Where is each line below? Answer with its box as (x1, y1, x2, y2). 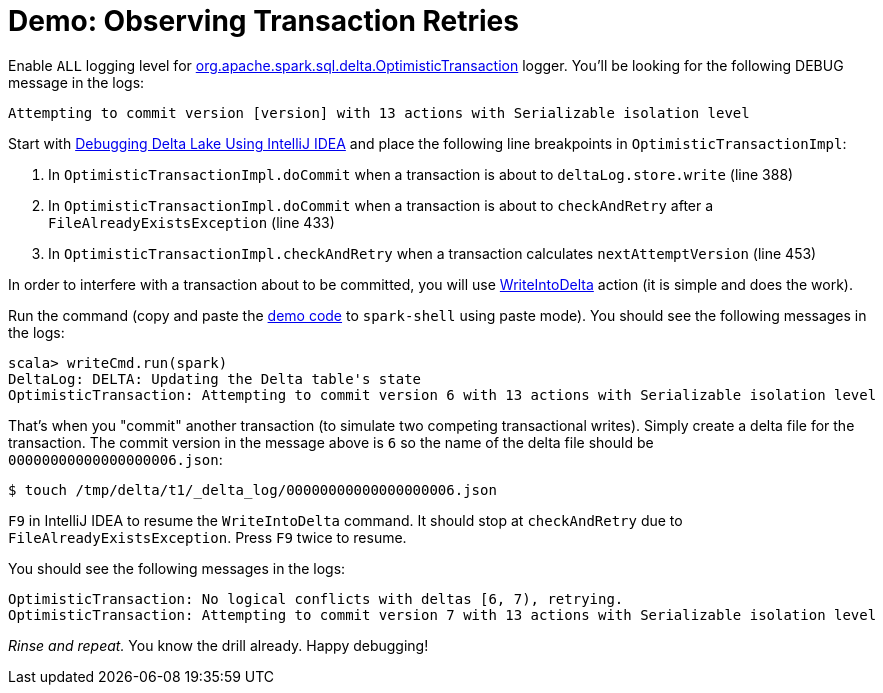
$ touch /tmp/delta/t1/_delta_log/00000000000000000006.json (8, 481, 497, 498)
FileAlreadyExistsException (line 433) (48, 213, 335, 231)
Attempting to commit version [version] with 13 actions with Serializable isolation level (8, 104, 750, 121)
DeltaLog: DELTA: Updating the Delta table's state (8, 370, 422, 387)
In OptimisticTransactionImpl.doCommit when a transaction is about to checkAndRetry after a (48, 196, 714, 214)
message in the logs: (8, 73, 145, 91)
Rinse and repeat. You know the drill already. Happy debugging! (8, 636, 429, 654)
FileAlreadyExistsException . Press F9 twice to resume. (8, 528, 407, 546)
